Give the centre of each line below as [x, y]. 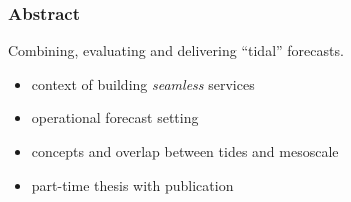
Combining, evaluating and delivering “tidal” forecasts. [176, 50]
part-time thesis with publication [132, 184]
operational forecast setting [115, 117]
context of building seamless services [143, 83]
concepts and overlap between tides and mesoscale [185, 151]
